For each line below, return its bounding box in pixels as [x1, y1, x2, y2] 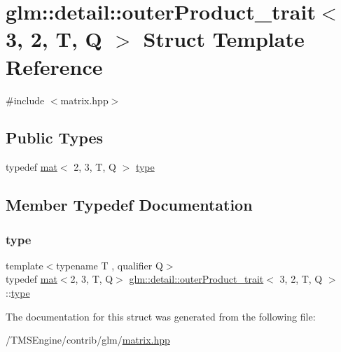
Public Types [6, 127, 104, 148]
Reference [6, 52, 103, 80]
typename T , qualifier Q [56, 258, 163, 272]
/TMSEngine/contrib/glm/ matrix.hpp [6, 332, 170, 347]
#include [6, 92, 45, 107]
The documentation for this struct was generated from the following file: [6, 309, 316, 323]
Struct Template [143, 24, 305, 53]
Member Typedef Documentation [6, 194, 253, 216]
